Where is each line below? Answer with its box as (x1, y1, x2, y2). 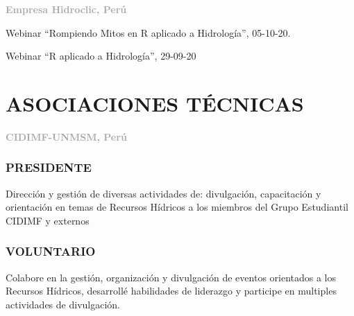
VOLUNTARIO (6, 243, 96, 260)
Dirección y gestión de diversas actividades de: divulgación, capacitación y (6, 186, 321, 200)
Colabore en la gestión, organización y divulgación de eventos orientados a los (6, 270, 337, 284)
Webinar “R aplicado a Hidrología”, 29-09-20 (6, 49, 196, 63)
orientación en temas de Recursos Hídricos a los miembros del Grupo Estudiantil (6, 200, 348, 214)
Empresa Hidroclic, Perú (6, 2, 127, 16)
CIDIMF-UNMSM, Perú (6, 129, 127, 143)
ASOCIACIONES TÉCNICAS (6, 89, 304, 117)
